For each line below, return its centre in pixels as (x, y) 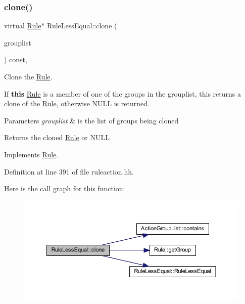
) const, (16, 59)
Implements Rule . (31, 154)
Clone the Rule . (28, 76)
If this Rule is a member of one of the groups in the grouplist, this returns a (122, 93)
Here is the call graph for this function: (65, 188)
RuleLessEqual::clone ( (82, 26)
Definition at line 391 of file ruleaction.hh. (69, 171)
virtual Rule (23, 26)
